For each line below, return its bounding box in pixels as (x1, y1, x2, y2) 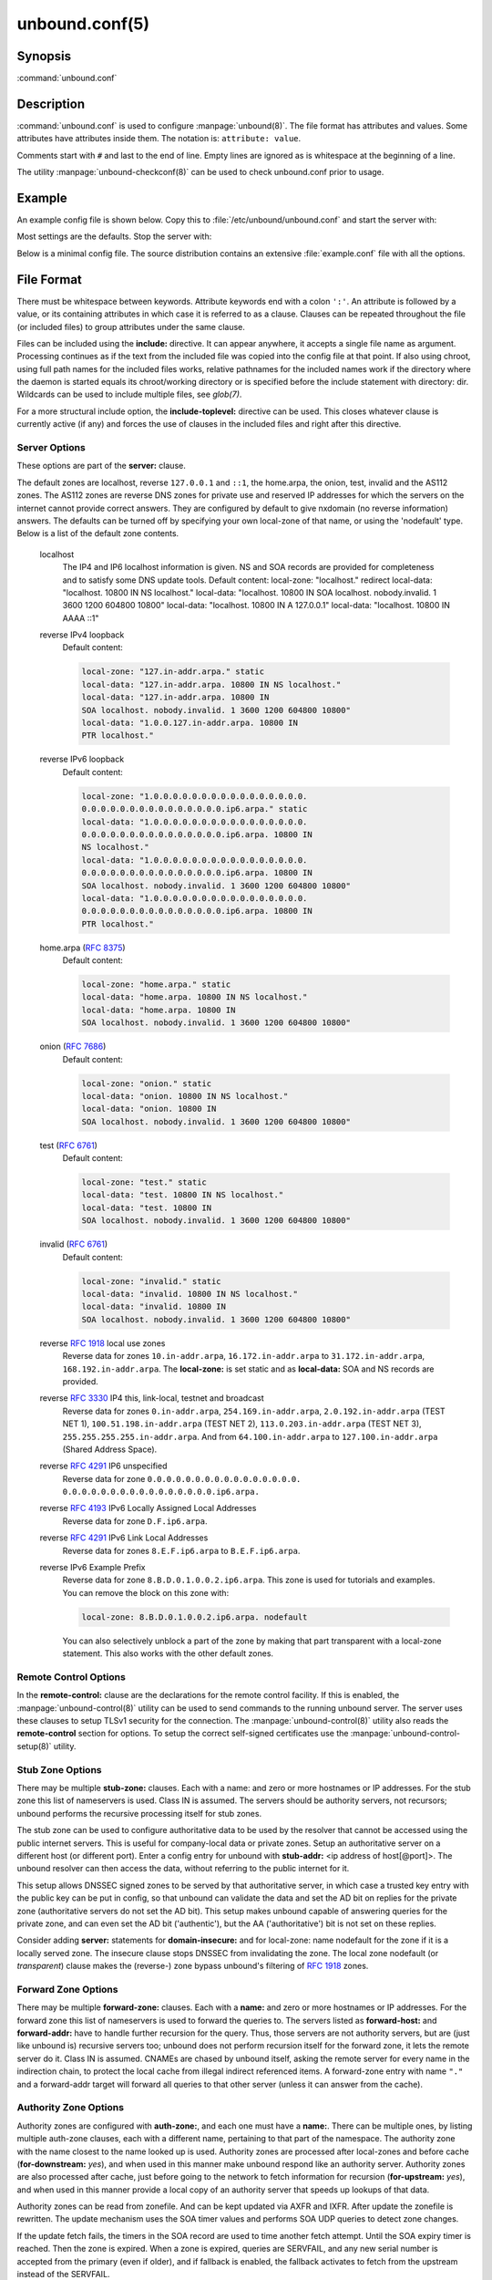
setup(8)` (16, 1740, 52, 1751)
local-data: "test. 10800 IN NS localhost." (81, 1190, 284, 1200)
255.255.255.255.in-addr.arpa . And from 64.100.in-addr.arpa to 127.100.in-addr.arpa (62, 1431, 438, 1442)
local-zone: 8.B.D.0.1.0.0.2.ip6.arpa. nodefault (81, 1612, 308, 1622)
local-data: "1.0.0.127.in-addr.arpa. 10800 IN (81, 718, 298, 729)
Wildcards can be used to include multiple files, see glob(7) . (16, 389, 242, 400)
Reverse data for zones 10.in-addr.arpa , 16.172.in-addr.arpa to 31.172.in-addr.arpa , (62, 1351, 425, 1362)
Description (16, 96, 86, 111)
